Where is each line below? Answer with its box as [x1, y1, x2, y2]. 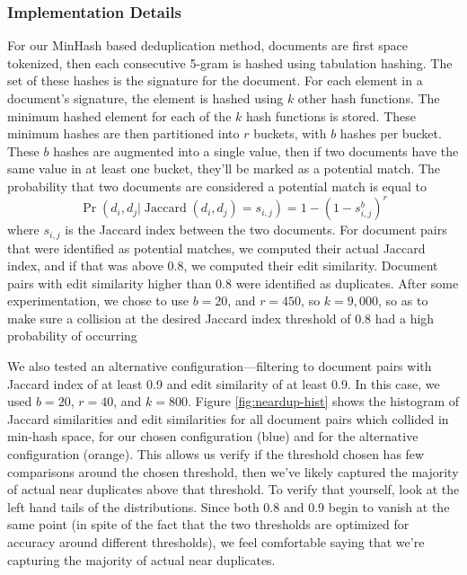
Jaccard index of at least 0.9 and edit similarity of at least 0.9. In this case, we [7, 374, 440, 393]
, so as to [378, 291, 428, 310]
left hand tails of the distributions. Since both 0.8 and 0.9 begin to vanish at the [7, 497, 450, 516]
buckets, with [253, 124, 327, 143]
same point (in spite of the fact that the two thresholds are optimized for [7, 515, 410, 534]
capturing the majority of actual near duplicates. [7, 550, 276, 569]
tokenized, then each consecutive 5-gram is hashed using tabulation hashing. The [7, 53, 453, 72]
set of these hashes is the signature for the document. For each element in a [7, 71, 423, 90]
